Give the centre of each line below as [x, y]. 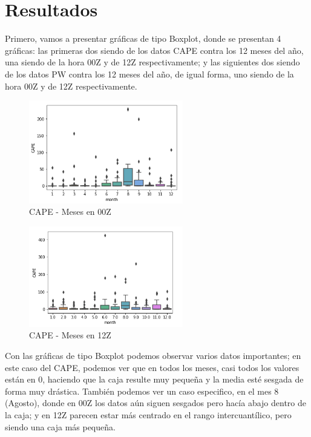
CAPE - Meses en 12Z [70, 335]
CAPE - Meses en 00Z [70, 212]
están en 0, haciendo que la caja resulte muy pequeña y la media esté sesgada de [154, 379]
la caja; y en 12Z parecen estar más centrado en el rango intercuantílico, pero [148, 414]
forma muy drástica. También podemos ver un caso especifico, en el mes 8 [142, 391]
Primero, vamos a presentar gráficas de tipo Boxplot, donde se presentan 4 [143, 38]
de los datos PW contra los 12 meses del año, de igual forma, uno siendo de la [149, 74]
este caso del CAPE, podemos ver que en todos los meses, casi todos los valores [152, 367]
